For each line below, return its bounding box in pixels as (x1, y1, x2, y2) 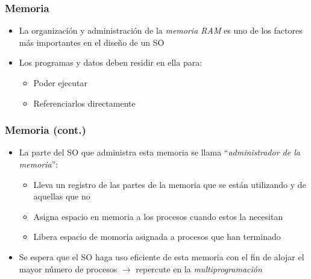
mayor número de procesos (19, 262, 118, 275)
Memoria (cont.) (5, 122, 86, 137)
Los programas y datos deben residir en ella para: (19, 56, 203, 69)
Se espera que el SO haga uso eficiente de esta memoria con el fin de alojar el (19, 250, 304, 263)
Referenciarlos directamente (33, 96, 136, 109)
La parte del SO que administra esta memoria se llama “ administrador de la (19, 146, 300, 158)
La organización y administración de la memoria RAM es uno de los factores (19, 24, 303, 37)
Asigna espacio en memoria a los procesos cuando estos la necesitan (33, 210, 283, 222)
